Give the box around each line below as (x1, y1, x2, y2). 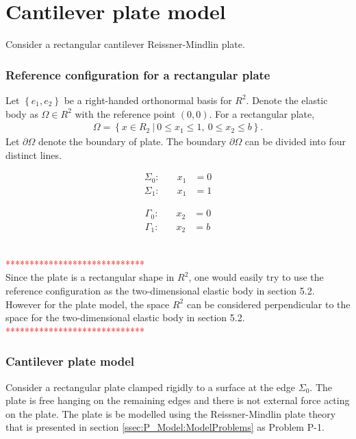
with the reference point (75, 106, 176, 121)
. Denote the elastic (246, 92, 328, 107)
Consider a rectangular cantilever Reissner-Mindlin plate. (5, 37, 245, 51)
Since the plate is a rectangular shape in (5, 270, 175, 284)
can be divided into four (244, 134, 346, 149)
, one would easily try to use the (188, 270, 324, 284)
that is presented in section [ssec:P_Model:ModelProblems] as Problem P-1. (5, 420, 325, 434)
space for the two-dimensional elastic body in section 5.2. (5, 310, 245, 325)
